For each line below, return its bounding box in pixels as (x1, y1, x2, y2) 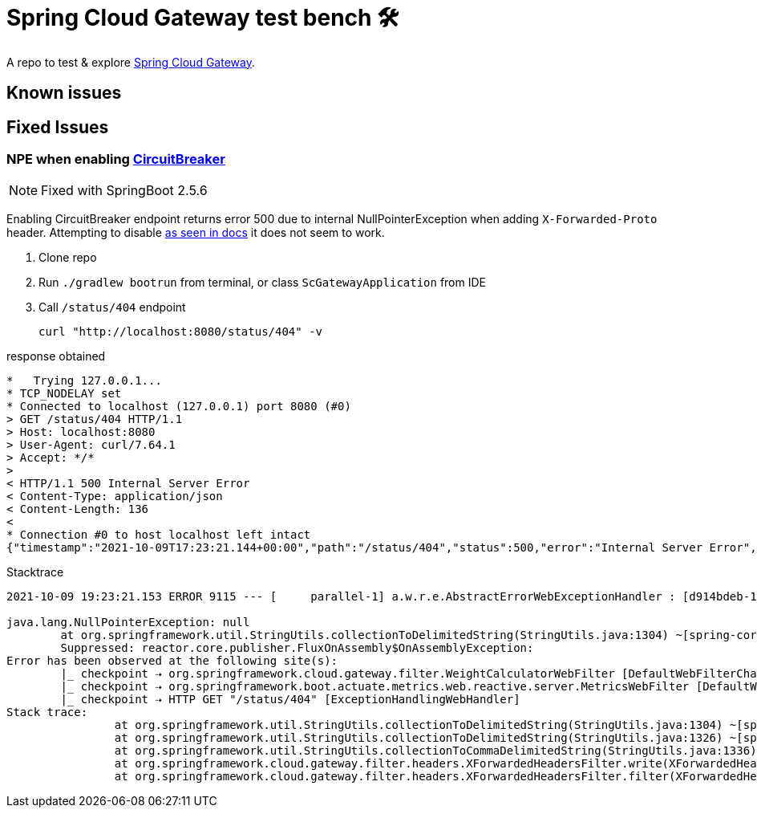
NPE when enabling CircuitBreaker (6, 151, 225, 168)
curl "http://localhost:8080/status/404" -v (38, 325, 323, 339)
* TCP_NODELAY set (6, 387, 122, 401)
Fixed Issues (6, 116, 109, 137)
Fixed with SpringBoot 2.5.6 (41, 182, 208, 199)
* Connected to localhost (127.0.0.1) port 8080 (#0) (6, 400, 351, 413)
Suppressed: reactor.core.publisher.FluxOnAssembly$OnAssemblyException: (60, 641, 534, 655)
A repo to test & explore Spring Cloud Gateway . (6, 55, 255, 69)
